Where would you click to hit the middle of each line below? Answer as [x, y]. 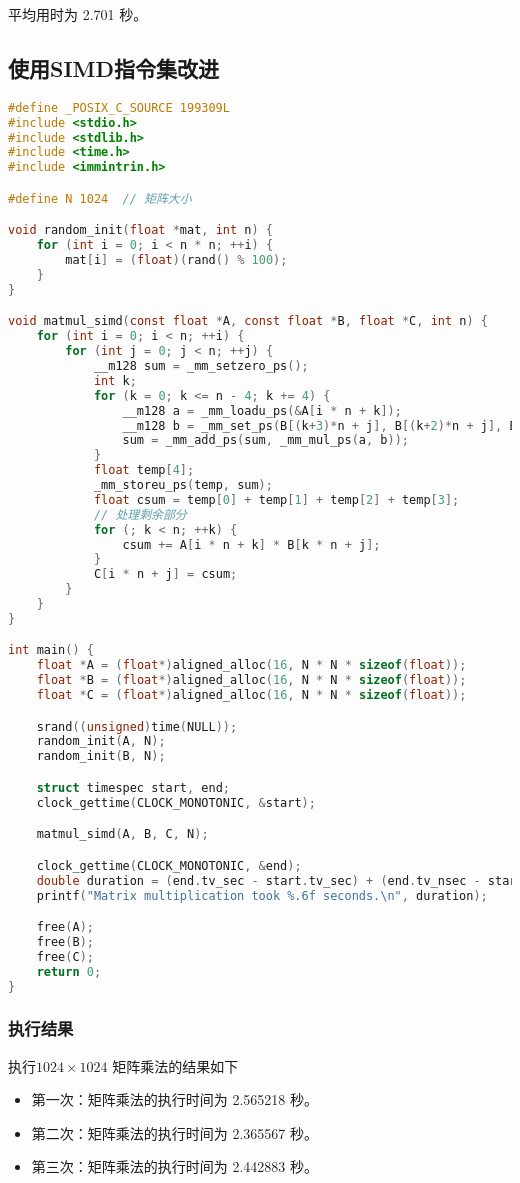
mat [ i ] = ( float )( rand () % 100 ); [176, 260]
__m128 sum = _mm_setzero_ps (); [201, 366]
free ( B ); [65, 941]
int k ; [115, 380]
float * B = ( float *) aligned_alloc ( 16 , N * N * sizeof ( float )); [251, 680]
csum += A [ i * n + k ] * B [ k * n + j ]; [251, 544]
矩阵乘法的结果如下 [175, 1065]
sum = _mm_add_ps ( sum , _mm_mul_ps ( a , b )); [266, 440]
